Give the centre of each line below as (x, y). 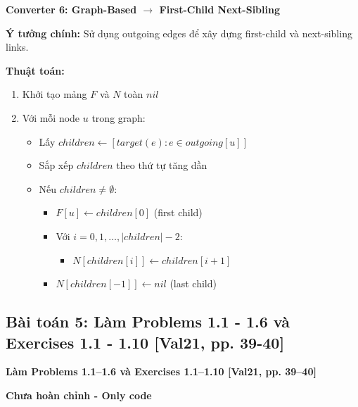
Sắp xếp (56, 165)
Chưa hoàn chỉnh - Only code (79, 395)
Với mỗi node (51, 117)
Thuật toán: (35, 70)
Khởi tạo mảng (55, 94)
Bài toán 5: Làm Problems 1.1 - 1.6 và (148, 321)
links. (17, 47)
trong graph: (119, 117)
